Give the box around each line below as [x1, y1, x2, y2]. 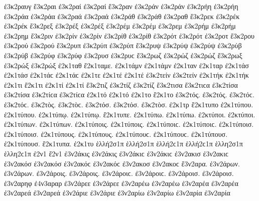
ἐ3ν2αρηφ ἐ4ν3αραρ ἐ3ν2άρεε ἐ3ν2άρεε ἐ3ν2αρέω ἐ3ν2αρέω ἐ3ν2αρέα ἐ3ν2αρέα [4, 177, 238, 188]
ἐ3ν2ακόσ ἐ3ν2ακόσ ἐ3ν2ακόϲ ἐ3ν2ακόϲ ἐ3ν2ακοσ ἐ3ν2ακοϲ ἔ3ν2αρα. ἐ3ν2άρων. [4, 158, 240, 168]
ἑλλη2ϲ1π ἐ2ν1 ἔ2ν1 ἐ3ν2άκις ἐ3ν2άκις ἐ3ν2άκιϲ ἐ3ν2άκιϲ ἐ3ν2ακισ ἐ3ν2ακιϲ [4, 148, 229, 158]
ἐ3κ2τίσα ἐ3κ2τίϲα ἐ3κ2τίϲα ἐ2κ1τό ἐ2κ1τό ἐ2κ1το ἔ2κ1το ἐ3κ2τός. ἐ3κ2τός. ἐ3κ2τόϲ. [4, 89, 254, 100]
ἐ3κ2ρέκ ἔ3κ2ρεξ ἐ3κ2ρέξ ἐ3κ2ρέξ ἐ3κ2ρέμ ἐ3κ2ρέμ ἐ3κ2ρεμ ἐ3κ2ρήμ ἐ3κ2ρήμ [4, 21, 236, 31]
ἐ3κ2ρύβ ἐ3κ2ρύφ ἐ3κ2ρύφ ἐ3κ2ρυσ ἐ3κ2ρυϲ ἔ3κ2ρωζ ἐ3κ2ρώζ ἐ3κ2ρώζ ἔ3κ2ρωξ [4, 50, 242, 60]
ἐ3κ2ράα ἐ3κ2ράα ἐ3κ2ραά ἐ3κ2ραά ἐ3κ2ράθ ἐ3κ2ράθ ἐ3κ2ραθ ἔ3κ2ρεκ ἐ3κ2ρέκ [4, 11, 240, 21]
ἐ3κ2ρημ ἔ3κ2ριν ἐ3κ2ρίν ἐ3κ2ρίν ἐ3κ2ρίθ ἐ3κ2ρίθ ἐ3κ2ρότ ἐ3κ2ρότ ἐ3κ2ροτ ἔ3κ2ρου [4, 30, 255, 41]
